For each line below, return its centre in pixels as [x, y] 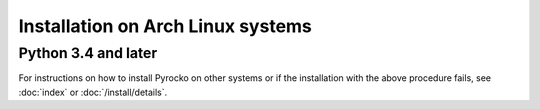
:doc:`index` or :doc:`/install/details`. [93, 92]
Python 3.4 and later [88, 53]
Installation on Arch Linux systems [165, 26]
